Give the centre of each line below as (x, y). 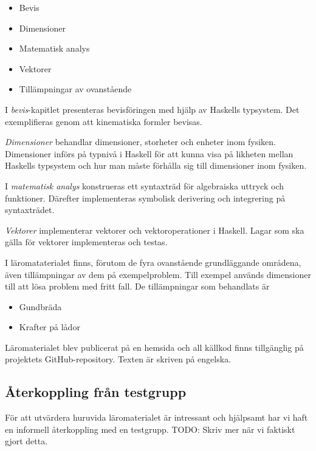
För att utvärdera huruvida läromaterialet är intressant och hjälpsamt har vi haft (156, 417)
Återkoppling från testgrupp (96, 392)
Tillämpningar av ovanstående (75, 89)
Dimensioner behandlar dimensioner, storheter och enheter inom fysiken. (140, 142)
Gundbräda (40, 306)
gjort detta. (26, 441)
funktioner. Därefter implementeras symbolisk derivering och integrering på (145, 198)
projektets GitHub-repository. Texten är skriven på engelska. (118, 359)
